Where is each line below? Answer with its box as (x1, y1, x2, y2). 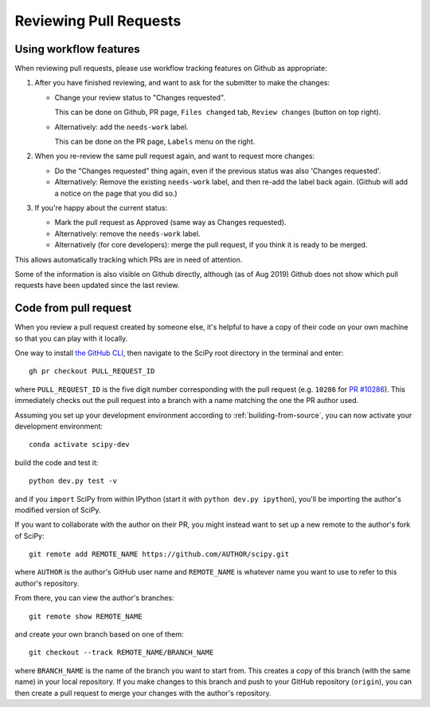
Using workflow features (14, 42, 140, 56)
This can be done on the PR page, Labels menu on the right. (54, 136, 256, 147)
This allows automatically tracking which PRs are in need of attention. (14, 255, 243, 264)
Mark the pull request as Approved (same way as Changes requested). (54, 218, 287, 227)
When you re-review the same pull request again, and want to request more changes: (34, 152, 315, 161)
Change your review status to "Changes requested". (54, 93, 226, 102)
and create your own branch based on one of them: (14, 630, 184, 639)
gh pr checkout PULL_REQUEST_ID (29, 367, 155, 376)
